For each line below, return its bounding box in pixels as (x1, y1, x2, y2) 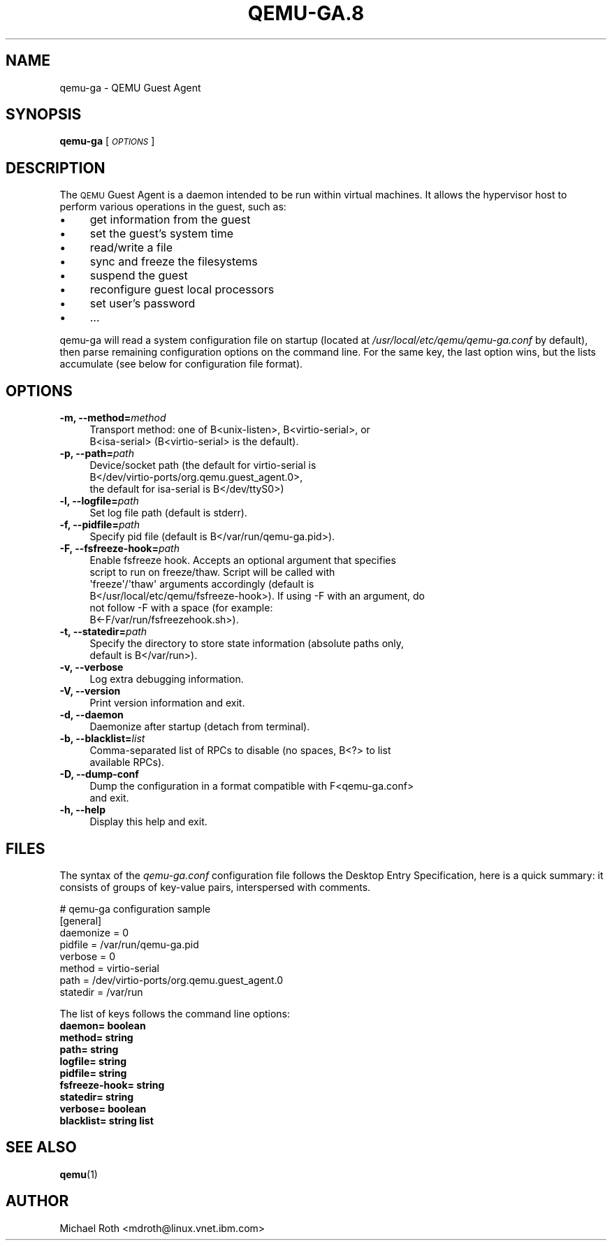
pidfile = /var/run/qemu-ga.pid (59, 938, 199, 950)
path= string (59, 1043, 119, 1055)
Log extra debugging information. (89, 673, 244, 686)
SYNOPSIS (6, 106, 82, 124)
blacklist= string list (59, 1114, 154, 1127)
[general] (59, 914, 102, 927)
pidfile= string (59, 1066, 127, 1079)
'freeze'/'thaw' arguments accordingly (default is (89, 578, 314, 591)
